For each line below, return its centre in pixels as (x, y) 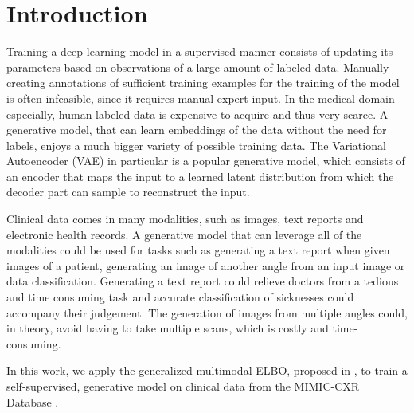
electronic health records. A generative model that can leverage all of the (184, 234)
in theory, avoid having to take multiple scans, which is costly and (168, 328)
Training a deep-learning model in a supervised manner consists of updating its (200, 51)
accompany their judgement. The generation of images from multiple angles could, (207, 312)
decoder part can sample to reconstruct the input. (128, 192)
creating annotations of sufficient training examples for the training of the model (203, 83)
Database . (33, 401)
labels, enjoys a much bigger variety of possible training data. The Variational (196, 145)
